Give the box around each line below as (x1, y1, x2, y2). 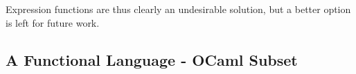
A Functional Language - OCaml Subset (6, 49, 298, 70)
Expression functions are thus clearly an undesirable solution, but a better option (6, 2, 351, 16)
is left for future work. (6, 15, 100, 29)
